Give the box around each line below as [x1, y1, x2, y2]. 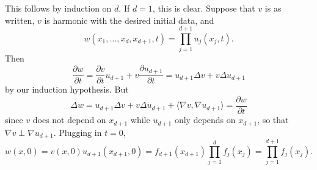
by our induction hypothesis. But [5, 83, 129, 96]
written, [5, 13, 35, 26]
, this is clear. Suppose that [152, 2, 255, 14]
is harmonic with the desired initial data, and [44, 13, 214, 26]
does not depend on [32, 113, 106, 126]
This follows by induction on [5, 2, 112, 14]
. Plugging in [53, 126, 102, 138]
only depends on [174, 113, 236, 126]
